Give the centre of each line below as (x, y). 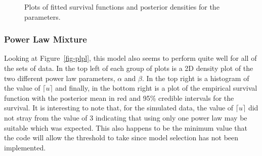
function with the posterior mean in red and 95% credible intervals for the (119, 97)
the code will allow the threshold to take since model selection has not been (121, 138)
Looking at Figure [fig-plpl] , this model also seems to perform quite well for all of (130, 58)
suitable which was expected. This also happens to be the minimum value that (126, 127)
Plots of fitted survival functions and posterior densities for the (122, 7)
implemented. (25, 147)
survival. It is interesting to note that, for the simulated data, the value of (119, 108)
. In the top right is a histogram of (196, 78)
